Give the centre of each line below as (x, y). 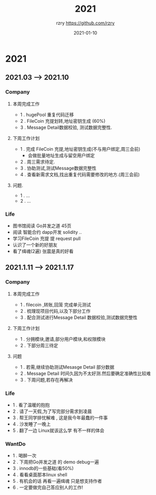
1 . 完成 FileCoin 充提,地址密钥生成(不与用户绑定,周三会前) (80, 149)
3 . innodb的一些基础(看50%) (43, 469)
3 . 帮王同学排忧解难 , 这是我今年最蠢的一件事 (60, 418)
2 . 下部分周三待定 (39, 345)
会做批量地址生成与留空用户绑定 (61, 155)
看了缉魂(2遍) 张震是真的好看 (43, 251)
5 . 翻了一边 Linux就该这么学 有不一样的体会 (58, 430)
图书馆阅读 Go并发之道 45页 (42, 226)
